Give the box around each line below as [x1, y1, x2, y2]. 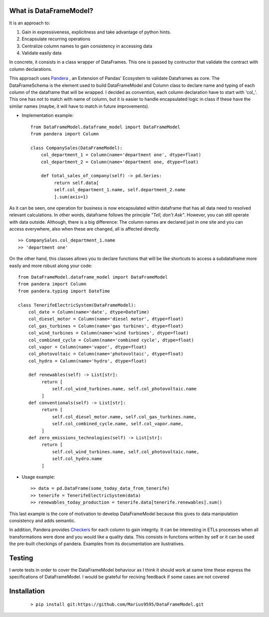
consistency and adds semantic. [9, 517, 76, 524]
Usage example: [21, 474, 55, 480]
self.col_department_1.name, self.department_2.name [54, 187, 186, 193]
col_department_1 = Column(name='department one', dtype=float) [40, 152, 201, 158]
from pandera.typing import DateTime [18, 288, 111, 294]
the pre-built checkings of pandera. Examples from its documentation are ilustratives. [9, 541, 185, 547]
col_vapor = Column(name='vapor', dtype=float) [28, 344, 147, 349]
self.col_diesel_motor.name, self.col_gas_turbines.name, [52, 414, 197, 419]
